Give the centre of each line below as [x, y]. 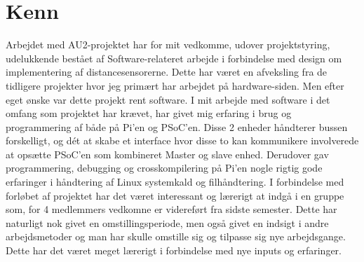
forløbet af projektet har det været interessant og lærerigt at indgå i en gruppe [175, 195]
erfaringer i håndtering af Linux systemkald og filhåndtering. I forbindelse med [175, 182]
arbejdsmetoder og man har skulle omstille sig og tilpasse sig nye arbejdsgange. [176, 236]
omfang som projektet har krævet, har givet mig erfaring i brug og [149, 113]
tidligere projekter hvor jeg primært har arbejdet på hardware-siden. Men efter [175, 85]
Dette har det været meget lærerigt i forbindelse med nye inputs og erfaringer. [174, 250]
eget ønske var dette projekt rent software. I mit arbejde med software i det [168, 99]
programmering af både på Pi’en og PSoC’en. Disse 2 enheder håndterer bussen [177, 126]
